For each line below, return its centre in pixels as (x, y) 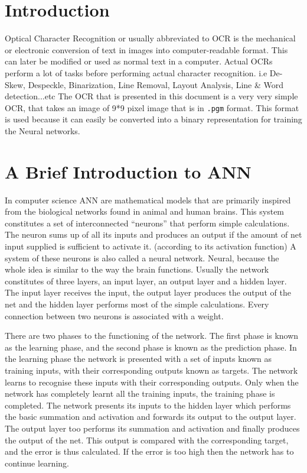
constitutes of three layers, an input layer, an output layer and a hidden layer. (146, 281)
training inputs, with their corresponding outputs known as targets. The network (151, 370)
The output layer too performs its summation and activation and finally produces (152, 428)
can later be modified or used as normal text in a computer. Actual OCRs (139, 61)
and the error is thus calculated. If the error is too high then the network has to (149, 451)
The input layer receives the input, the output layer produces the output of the (148, 292)
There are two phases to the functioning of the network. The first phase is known (152, 336)
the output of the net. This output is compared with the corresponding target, (147, 440)
